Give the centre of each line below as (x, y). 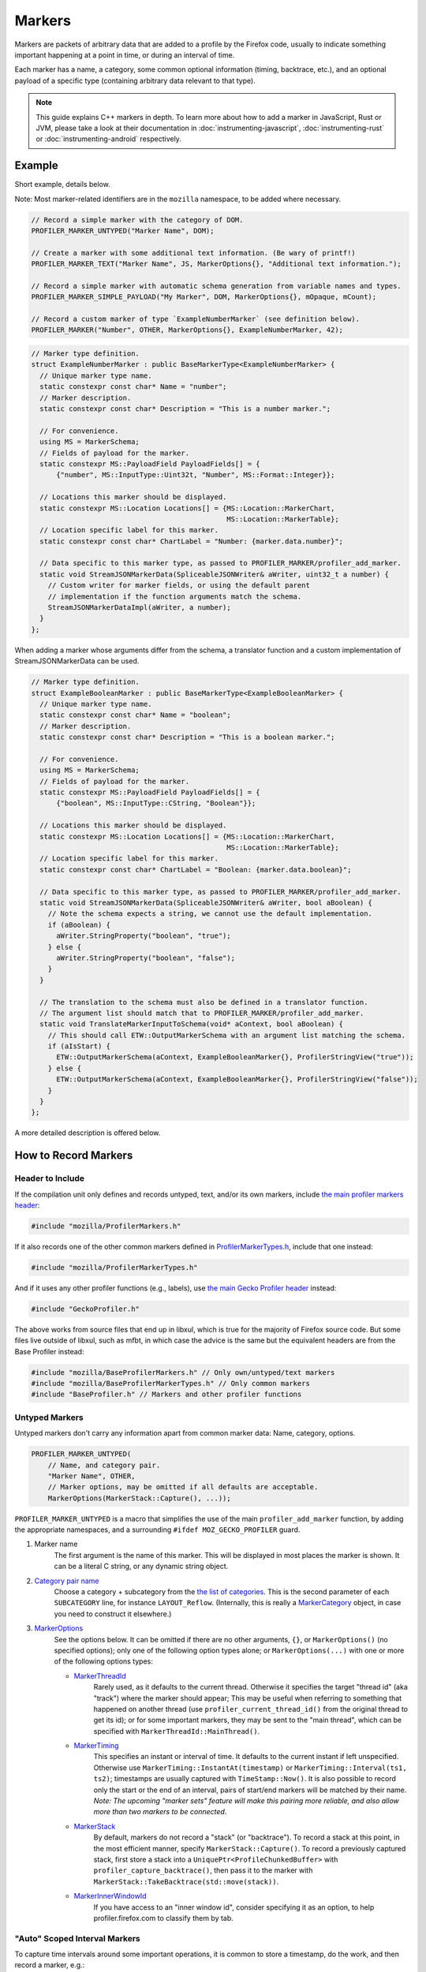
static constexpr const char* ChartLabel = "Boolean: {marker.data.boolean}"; (196, 869)
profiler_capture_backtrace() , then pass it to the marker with (203, 1870)
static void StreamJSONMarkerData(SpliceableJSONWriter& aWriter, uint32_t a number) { (215, 574)
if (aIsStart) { (79, 1046)
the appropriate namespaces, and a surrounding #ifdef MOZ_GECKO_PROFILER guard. (157, 1529)
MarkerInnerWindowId (110, 1896)
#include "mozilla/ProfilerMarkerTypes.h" (114, 1267)
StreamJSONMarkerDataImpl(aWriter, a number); (140, 608)
